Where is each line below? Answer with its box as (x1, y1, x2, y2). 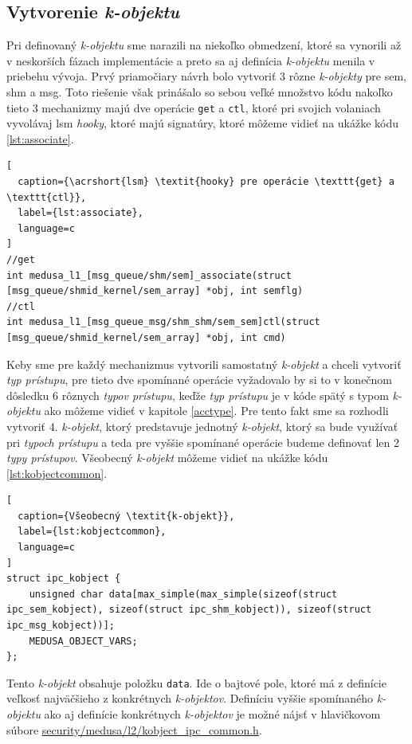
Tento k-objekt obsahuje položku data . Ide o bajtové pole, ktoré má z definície (6, 674, 386, 691)
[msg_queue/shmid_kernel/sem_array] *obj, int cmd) (6, 331, 286, 343)
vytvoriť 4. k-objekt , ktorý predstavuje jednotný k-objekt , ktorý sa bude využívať (6, 417, 398, 434)
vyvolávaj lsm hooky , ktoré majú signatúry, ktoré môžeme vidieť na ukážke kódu (6, 115, 399, 131)
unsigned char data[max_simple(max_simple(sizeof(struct (29, 588, 338, 600)
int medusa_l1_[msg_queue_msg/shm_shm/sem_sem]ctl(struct (6, 316, 320, 328)
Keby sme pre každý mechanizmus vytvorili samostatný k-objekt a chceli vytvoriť (6, 355, 402, 372)
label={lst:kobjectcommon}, (18, 526, 167, 538)
